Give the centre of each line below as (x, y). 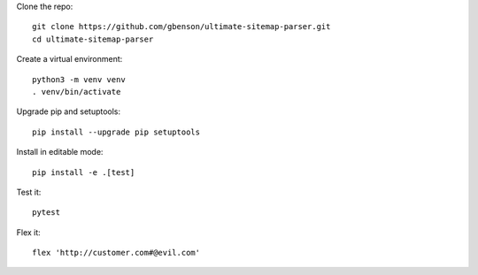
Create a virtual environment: (69, 59)
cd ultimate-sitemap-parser (93, 39)
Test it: (29, 192)
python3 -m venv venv (79, 79)
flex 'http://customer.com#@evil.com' (116, 253)
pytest (46, 213)
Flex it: (29, 232)
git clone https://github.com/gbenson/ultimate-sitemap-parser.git (181, 27)
